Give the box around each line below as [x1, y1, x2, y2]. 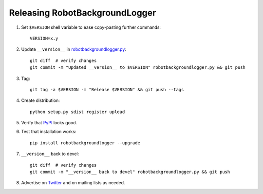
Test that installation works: [21, 129, 76, 135]
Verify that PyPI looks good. [21, 120, 77, 126]
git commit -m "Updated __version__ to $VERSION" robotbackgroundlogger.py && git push [30, 65, 246, 70]
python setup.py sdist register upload [30, 109, 125, 115]
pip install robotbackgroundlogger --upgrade [30, 140, 141, 146]
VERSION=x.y [30, 36, 58, 41]
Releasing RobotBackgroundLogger [9, 7, 156, 18]
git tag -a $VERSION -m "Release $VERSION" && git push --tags [30, 87, 184, 92]
